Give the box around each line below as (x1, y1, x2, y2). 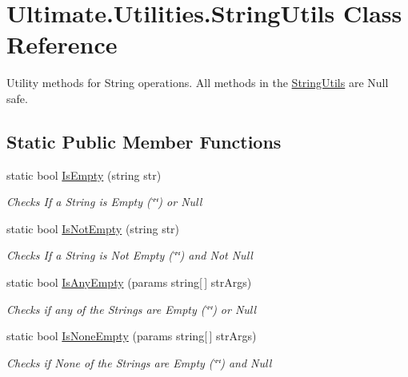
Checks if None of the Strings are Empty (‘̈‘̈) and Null (6, 354, 272, 371)
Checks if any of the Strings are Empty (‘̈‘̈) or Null (6, 300, 257, 317)
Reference (6, 28, 118, 61)
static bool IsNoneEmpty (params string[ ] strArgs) (6, 327, 257, 344)
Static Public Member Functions (6, 129, 282, 153)
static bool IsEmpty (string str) (6, 166, 162, 183)
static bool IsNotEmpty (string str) (6, 220, 180, 236)
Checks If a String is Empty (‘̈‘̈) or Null (6, 193, 202, 210)
